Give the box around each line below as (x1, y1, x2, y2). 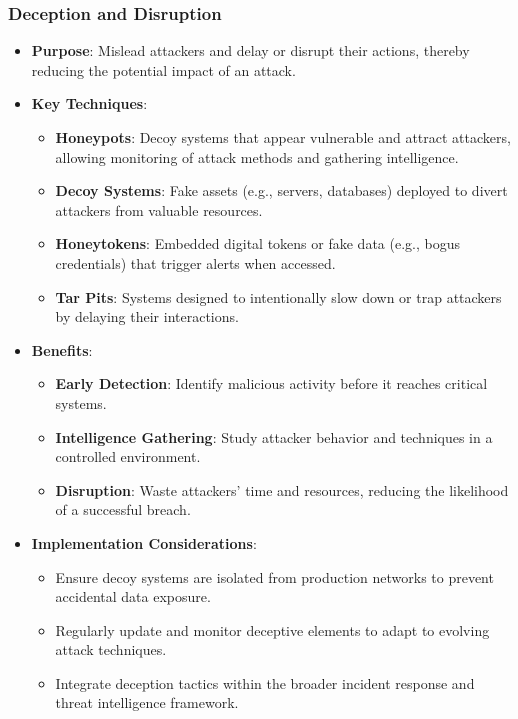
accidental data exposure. (55, 586, 211, 607)
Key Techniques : (31, 93, 148, 114)
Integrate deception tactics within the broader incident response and (55, 672, 475, 693)
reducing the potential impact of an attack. (31, 59, 296, 80)
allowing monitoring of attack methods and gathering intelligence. (55, 146, 459, 167)
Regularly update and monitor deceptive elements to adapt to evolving (55, 619, 490, 640)
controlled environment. (55, 446, 201, 467)
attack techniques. (55, 639, 167, 660)
